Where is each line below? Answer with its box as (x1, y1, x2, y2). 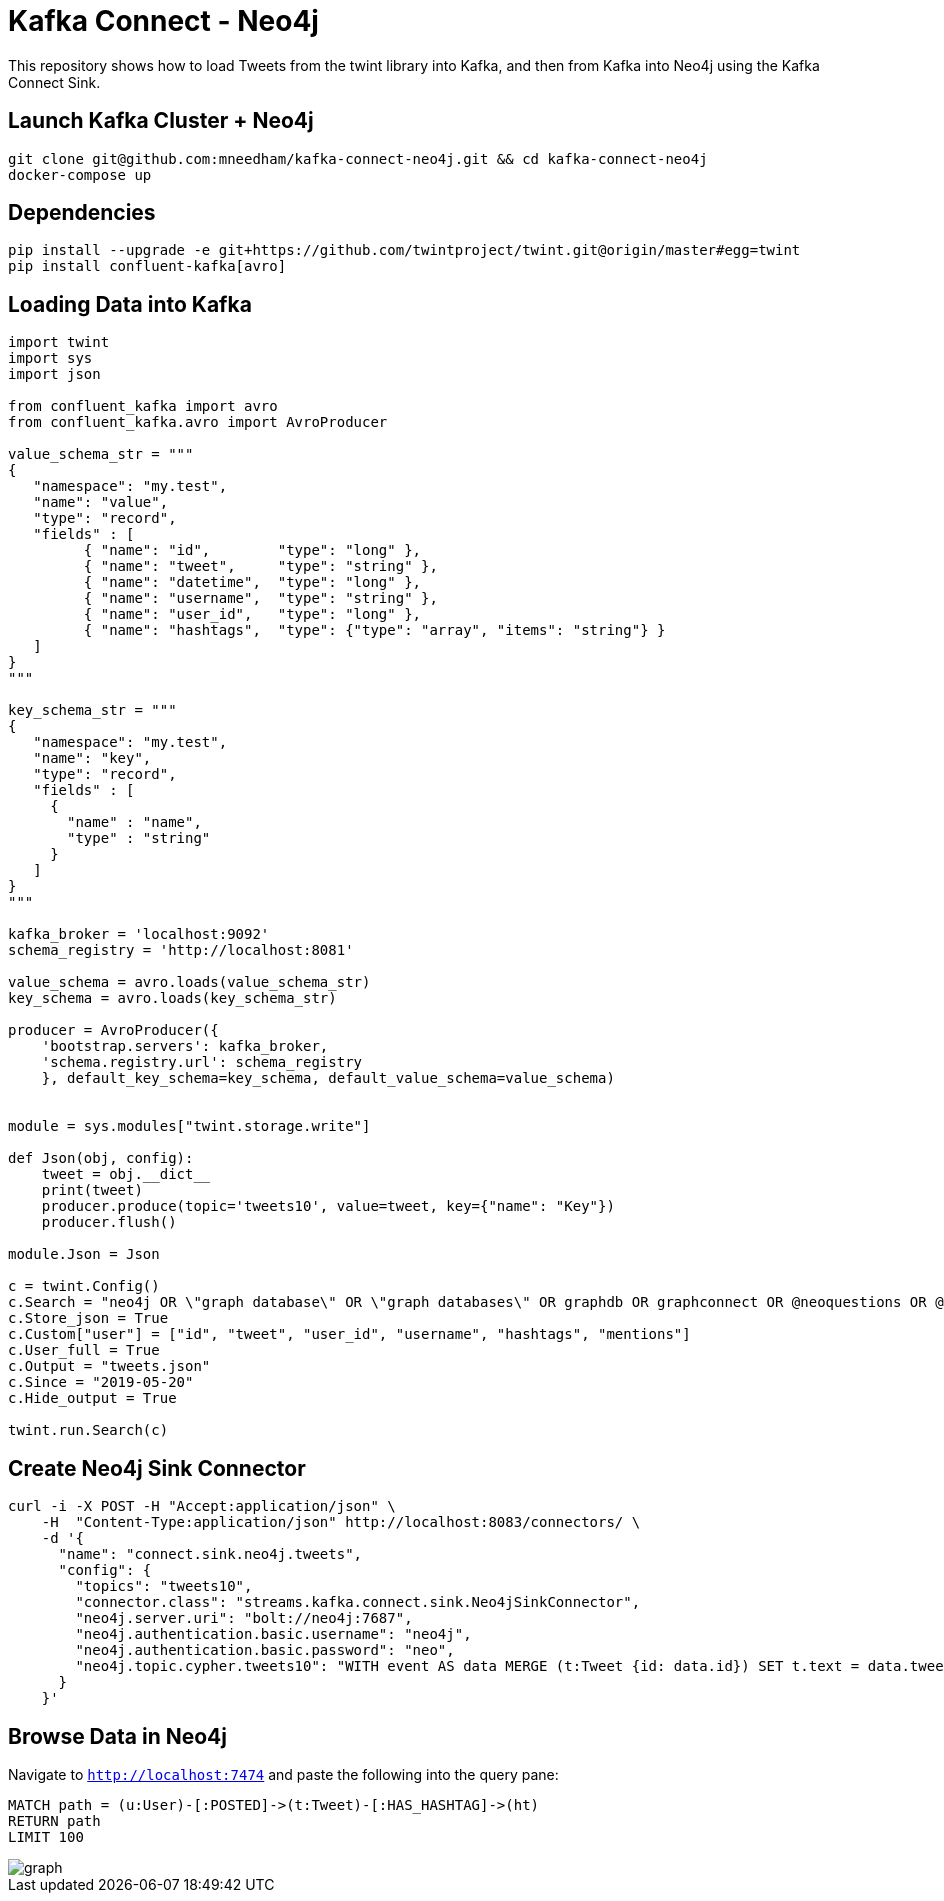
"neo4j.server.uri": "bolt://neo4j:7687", (75, 1610, 413, 1627)
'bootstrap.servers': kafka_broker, (41, 1038, 329, 1055)
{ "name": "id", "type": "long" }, (83, 542, 422, 559)
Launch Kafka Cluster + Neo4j (8, 108, 314, 134)
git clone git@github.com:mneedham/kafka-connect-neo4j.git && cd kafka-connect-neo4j (8, 150, 708, 167)
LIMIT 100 (8, 1828, 84, 1845)
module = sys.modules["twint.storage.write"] (8, 1118, 371, 1135)
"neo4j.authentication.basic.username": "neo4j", (75, 1626, 472, 1643)
